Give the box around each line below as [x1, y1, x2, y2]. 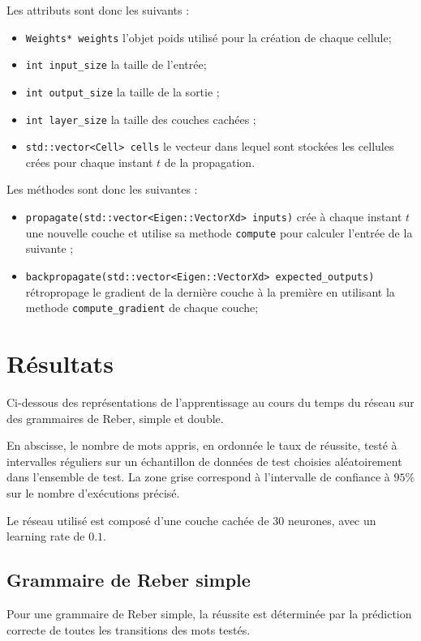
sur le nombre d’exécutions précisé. [6, 484, 180, 501]
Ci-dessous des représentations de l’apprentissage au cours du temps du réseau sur [6, 394, 415, 410]
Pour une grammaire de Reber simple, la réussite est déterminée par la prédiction [6, 605, 412, 622]
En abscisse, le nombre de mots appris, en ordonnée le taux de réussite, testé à [6, 437, 397, 454]
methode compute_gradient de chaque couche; [25, 299, 259, 316]
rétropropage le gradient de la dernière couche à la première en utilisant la [25, 283, 395, 300]
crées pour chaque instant [25, 153, 153, 170]
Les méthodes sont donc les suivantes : [6, 181, 198, 198]
